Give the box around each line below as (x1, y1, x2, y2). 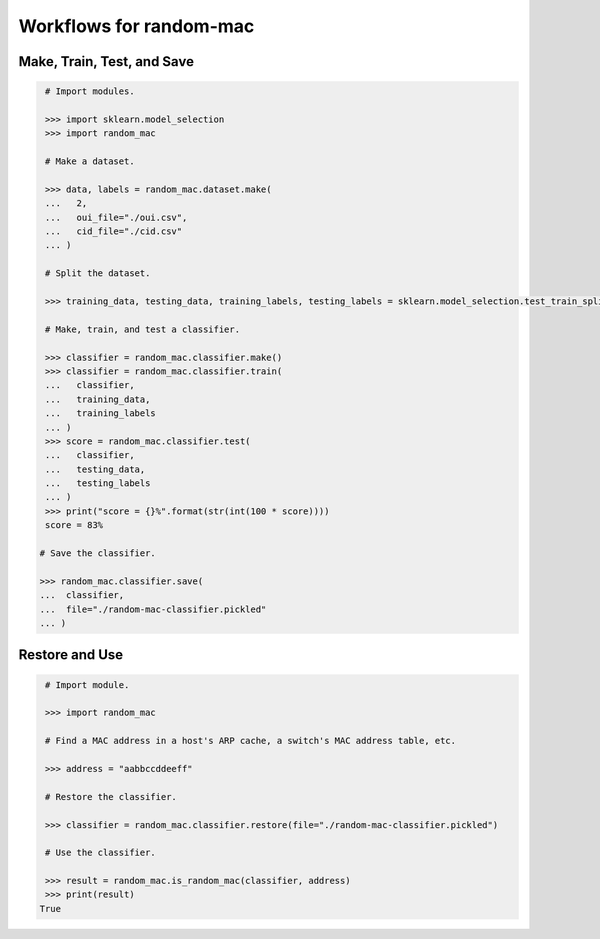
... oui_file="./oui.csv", (45, 211, 188, 223)
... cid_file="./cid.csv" (45, 226, 183, 237)
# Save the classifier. (39, 548, 157, 559)
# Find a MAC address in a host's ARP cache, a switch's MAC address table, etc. (45, 735, 457, 747)
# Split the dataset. (45, 268, 151, 279)
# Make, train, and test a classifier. (45, 323, 240, 335)
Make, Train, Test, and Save (18, 53, 195, 70)
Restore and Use (18, 646, 124, 664)
